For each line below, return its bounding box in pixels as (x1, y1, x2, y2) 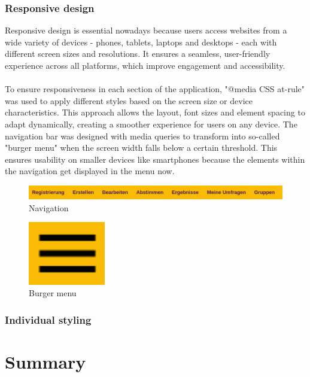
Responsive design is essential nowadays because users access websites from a (5, 24, 287, 37)
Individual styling (5, 312, 92, 327)
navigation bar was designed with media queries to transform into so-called (5, 129, 280, 142)
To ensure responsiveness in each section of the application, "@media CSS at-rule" (5, 83, 305, 95)
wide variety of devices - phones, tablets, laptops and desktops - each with (5, 35, 277, 48)
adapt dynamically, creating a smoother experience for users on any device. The (5, 117, 297, 130)
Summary (5, 349, 86, 373)
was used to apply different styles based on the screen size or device (5, 94, 253, 107)
